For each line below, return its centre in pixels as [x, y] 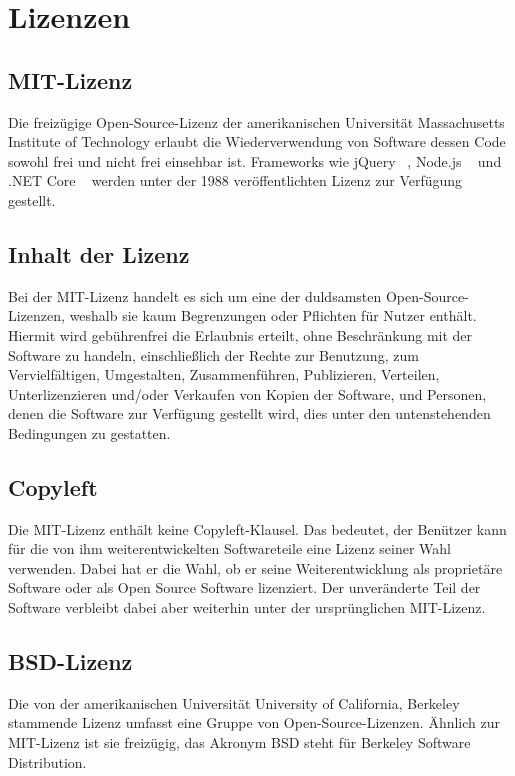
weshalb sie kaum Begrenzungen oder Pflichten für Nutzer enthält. [273, 315]
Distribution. [47, 761]
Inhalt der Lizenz [99, 253]
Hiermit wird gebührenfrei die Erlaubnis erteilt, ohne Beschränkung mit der [240, 334]
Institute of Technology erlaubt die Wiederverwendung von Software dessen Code [257, 141]
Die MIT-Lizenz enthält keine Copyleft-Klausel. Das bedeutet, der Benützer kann [257, 528]
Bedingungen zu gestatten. [89, 432]
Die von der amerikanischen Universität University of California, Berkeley [234, 702]
